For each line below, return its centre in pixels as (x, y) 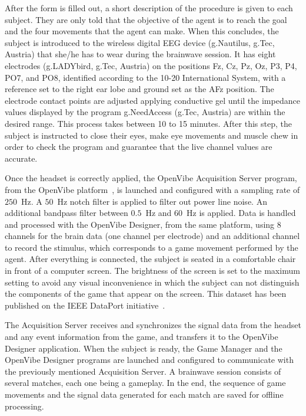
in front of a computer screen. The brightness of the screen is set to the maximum (152, 271)
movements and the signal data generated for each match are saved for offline (144, 394)
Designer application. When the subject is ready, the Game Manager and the (144, 348)
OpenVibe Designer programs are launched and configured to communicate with (149, 360)
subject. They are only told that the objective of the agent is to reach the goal (146, 19)
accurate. (21, 158)
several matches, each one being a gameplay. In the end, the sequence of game (145, 383)
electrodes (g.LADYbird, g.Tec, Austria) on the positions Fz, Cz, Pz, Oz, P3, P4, (151, 65)
